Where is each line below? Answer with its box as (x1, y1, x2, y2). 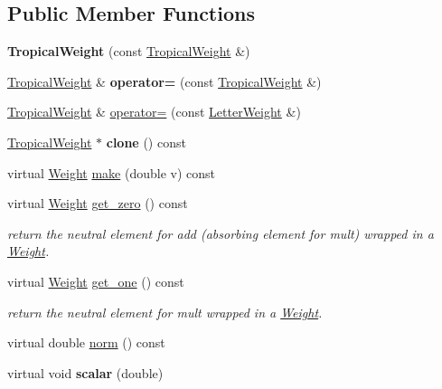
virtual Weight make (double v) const (7, 163, 216, 182)
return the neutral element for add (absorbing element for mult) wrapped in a (7, 223, 434, 242)
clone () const (106, 132, 186, 151)
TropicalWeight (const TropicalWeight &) (7, 42, 250, 61)
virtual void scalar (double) (7, 363, 164, 382)
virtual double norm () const (7, 333, 165, 352)
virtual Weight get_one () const (7, 271, 184, 290)
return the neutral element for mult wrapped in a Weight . (7, 302, 323, 321)
